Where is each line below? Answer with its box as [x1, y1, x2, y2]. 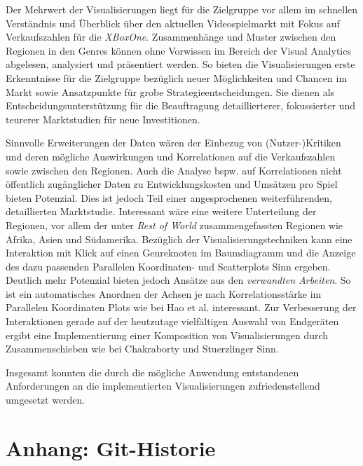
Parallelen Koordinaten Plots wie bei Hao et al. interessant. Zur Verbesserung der [6, 300, 357, 315]
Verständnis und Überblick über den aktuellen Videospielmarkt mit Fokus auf [6, 15, 340, 30]
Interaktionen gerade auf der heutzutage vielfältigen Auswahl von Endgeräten [6, 314, 339, 329]
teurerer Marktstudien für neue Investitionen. [6, 111, 200, 126]
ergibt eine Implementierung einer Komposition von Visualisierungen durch [6, 327, 329, 342]
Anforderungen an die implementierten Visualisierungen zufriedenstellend [6, 378, 320, 393]
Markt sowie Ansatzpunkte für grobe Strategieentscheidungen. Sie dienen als [6, 84, 335, 99]
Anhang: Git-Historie [6, 433, 216, 462]
